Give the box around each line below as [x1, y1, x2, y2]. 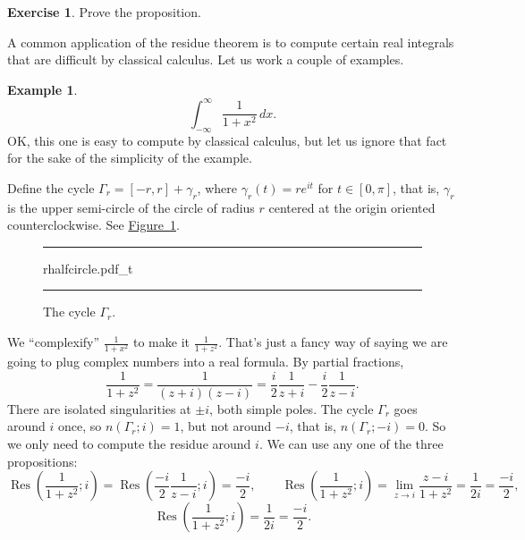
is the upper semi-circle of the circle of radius [7, 198, 255, 216]
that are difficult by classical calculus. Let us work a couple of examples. [7, 50, 404, 69]
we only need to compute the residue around [7, 435, 251, 453]
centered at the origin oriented [268, 198, 436, 216]
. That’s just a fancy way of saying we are [218, 333, 448, 351]
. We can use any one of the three [258, 435, 444, 453]
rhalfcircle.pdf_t [43, 258, 133, 277]
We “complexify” [7, 333, 100, 351]
